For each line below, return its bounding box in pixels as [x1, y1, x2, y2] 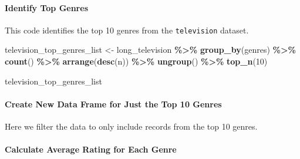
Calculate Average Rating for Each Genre [5, 143, 177, 155]
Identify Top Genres [5, 1, 88, 13]
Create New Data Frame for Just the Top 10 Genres [5, 97, 222, 110]
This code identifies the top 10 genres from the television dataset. [5, 23, 249, 36]
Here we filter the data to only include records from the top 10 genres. [5, 120, 258, 133]
